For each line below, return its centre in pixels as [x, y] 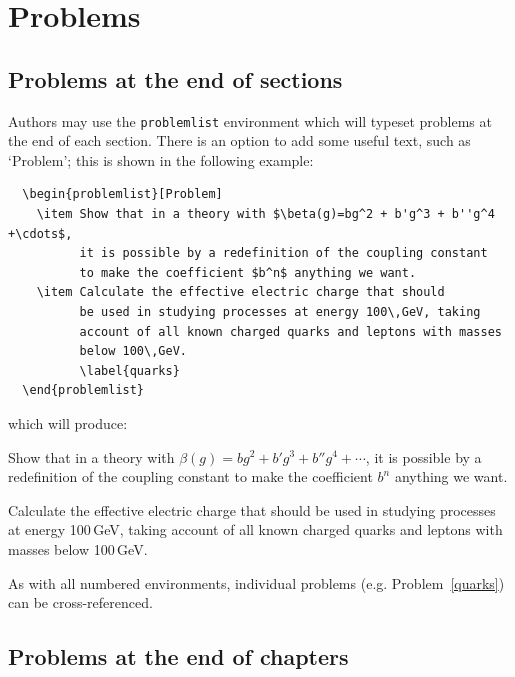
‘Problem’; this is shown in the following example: [161, 159]
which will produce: [68, 422]
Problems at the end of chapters [178, 656]
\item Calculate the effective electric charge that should [240, 292]
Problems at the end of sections [175, 78]
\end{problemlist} [83, 390]
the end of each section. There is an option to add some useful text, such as [239, 140]
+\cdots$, [40, 233]
